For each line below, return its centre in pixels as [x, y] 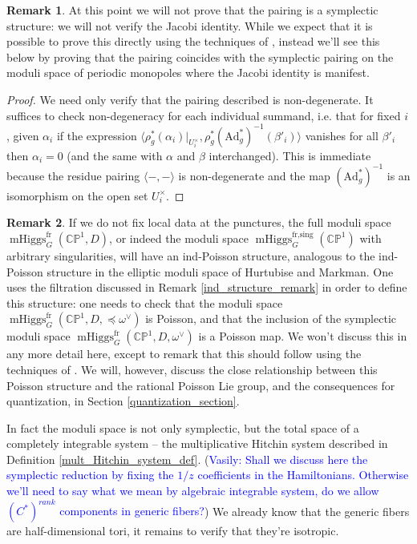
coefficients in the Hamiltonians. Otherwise [303, 475]
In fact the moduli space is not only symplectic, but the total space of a [183, 427]
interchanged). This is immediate [290, 155]
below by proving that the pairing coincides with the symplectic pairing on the [200, 56]
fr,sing [303, 235]
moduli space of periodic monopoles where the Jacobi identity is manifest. [188, 73]
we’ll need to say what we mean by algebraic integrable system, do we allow [193, 491]
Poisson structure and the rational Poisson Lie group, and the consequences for [201, 385]
